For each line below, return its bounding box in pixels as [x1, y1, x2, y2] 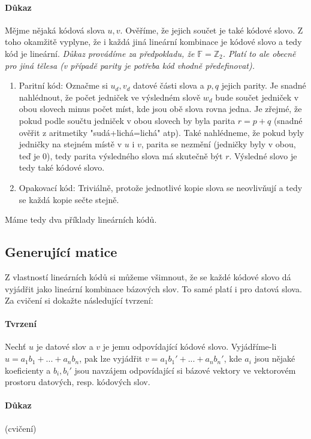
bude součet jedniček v [215, 90, 299, 103]
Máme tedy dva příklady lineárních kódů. [5, 213, 157, 226]
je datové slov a [36, 340, 93, 353]
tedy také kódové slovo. [19, 161, 105, 174]
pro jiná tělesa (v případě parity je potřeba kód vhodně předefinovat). [5, 59, 255, 71]
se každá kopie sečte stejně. [19, 193, 119, 205]
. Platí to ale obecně [222, 47, 296, 59]
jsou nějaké [254, 352, 295, 365]
